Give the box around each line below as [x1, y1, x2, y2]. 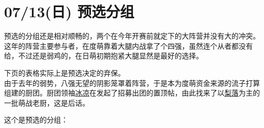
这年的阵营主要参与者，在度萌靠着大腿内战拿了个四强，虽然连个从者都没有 [4, 40, 253, 51]
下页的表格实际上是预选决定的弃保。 [4, 67, 125, 78]
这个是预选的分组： [4, 114, 68, 125]
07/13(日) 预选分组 [4, 1, 135, 22]
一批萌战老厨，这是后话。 [4, 97, 89, 108]
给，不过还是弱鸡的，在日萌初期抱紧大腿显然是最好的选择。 [4, 50, 203, 61]
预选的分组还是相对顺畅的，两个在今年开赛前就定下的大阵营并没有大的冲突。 [4, 30, 260, 41]
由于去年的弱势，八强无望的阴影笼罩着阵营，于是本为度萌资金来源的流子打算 [4, 77, 260, 88]
